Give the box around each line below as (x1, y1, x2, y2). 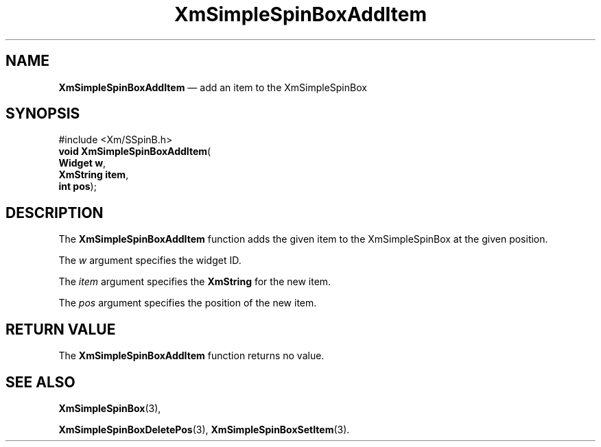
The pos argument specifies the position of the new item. (58, 297, 317, 309)
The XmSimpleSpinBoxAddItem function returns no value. (58, 350, 325, 362)
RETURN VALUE (5, 320, 116, 338)
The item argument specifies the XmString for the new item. (58, 276, 331, 288)
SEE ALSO (5, 373, 75, 391)
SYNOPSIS (5, 105, 80, 123)
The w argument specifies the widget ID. (58, 254, 241, 267)
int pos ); (58, 180, 97, 193)
